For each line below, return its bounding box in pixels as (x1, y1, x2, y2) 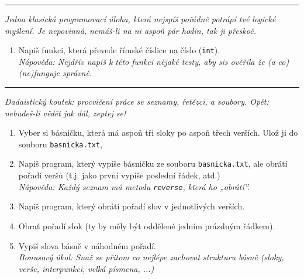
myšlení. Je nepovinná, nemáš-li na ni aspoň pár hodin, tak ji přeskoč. (5, 24, 256, 36)
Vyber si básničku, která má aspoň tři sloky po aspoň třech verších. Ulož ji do (18, 126, 298, 139)
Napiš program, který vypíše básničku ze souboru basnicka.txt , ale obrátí (18, 157, 288, 170)
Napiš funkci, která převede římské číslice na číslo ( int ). (18, 44, 220, 56)
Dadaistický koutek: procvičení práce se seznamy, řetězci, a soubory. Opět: (5, 95, 269, 108)
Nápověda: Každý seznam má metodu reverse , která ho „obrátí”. (18, 180, 250, 192)
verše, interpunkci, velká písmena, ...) (18, 262, 154, 274)
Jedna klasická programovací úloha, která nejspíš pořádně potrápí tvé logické (5, 13, 276, 25)
